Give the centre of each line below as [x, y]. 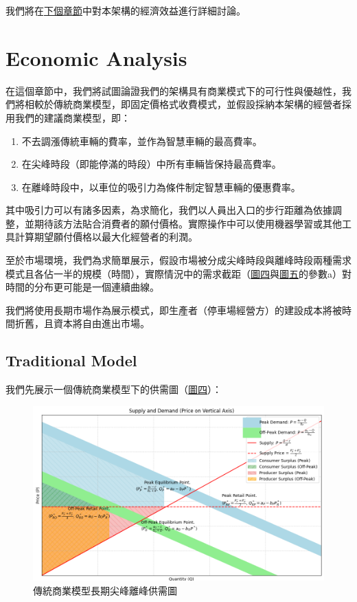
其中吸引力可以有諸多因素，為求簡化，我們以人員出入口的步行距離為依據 [169, 210]
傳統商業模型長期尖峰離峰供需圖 [105, 590]
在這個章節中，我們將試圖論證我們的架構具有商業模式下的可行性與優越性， [174, 90]
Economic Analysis [96, 57]
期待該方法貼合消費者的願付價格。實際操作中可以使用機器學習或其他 [188, 223]
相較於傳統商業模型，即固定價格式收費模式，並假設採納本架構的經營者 [183, 104]
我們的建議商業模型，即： [72, 117]
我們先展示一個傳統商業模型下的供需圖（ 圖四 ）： [114, 389]
